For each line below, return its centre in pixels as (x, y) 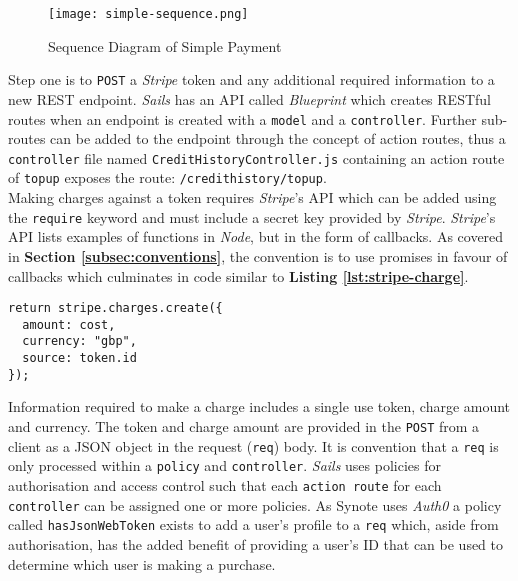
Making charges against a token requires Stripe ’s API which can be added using (252, 197)
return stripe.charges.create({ (115, 308)
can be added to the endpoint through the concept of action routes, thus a (278, 138)
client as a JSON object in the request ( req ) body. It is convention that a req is (253, 445)
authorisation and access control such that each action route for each (225, 484)
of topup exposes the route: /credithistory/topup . (167, 177)
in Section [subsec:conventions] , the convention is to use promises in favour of (258, 255)
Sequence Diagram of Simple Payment (165, 45)
